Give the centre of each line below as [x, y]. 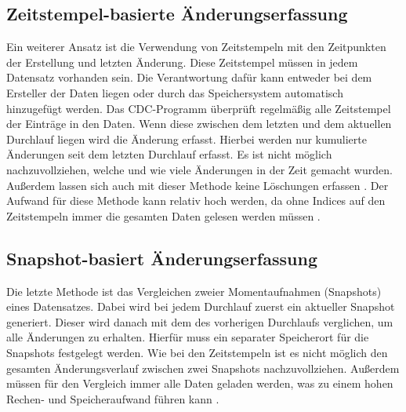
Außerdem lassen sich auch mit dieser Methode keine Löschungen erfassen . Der [198, 185]
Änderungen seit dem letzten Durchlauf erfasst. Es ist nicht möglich [169, 154]
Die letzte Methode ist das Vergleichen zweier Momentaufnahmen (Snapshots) [194, 291]
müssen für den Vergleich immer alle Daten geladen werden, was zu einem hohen [200, 383]
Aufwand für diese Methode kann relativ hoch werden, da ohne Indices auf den [196, 201]
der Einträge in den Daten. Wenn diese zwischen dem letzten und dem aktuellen [199, 124]
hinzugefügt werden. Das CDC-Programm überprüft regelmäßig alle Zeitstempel [199, 108]
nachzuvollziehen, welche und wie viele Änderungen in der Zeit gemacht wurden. [199, 169]
